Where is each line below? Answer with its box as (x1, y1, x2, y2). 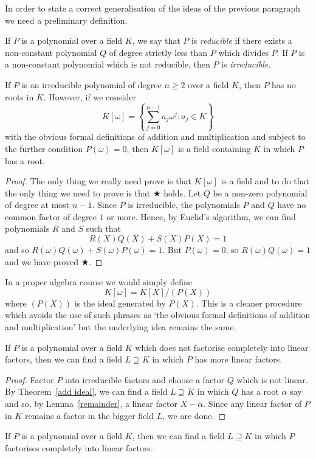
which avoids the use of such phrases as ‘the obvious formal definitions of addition (5, 308, 311, 321)
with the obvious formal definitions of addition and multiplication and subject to (5, 130, 306, 143)
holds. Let (163, 186, 201, 199)
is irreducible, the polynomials (128, 198, 240, 211)
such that (86, 222, 121, 235)
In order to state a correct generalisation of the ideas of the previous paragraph (5, 2, 300, 14)
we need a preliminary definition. (5, 13, 128, 26)
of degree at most (5, 198, 70, 211)
